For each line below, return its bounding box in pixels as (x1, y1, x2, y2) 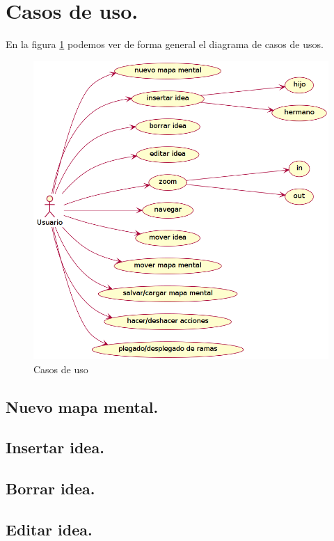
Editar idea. (6, 518, 93, 540)
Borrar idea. (6, 478, 95, 499)
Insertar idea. (6, 437, 104, 458)
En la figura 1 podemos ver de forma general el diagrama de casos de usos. (6, 37, 324, 52)
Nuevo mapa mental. (6, 395, 159, 417)
